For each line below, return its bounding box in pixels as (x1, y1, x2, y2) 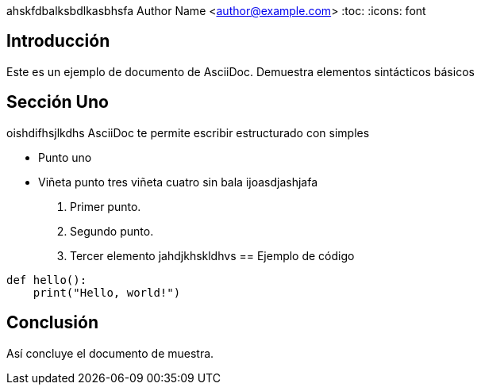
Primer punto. (70, 199, 141, 213)
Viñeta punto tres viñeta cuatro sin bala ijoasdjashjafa (38, 174, 318, 189)
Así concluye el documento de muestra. (6, 346, 214, 360)
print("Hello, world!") (33, 286, 181, 299)
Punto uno (38, 150, 92, 164)
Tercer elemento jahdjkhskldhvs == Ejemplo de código (70, 248, 355, 263)
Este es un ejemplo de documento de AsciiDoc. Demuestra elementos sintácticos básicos (6, 64, 475, 79)
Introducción (6, 31, 110, 52)
